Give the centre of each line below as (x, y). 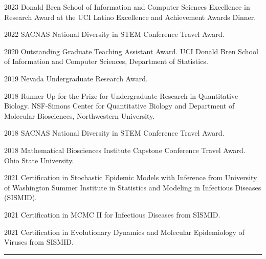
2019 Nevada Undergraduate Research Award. (76, 78)
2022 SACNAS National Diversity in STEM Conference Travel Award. (114, 34)
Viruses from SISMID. (39, 242)
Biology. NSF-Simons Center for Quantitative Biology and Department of (119, 106)
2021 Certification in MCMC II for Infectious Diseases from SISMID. (112, 214)
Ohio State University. (39, 160)
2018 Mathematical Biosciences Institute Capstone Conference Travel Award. (125, 150)
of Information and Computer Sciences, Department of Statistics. (106, 61)
